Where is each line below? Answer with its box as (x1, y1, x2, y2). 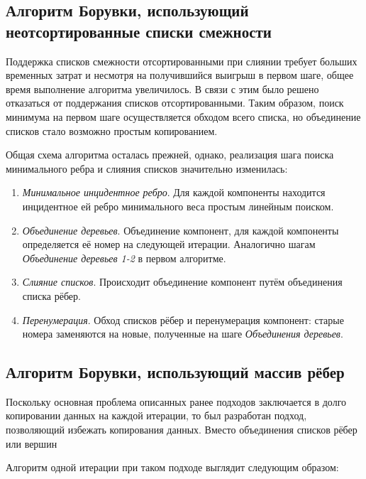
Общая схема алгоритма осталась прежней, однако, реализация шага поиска (6, 147, 334, 162)
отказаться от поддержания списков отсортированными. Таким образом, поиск (6, 95, 344, 110)
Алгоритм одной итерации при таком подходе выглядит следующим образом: (6, 460, 339, 475)
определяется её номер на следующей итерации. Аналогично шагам (22, 237, 316, 252)
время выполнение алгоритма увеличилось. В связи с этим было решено (6, 81, 319, 96)
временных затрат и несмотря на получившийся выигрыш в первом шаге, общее (6, 68, 354, 82)
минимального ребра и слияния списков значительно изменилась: (6, 161, 288, 176)
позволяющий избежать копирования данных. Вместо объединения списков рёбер (6, 422, 357, 437)
